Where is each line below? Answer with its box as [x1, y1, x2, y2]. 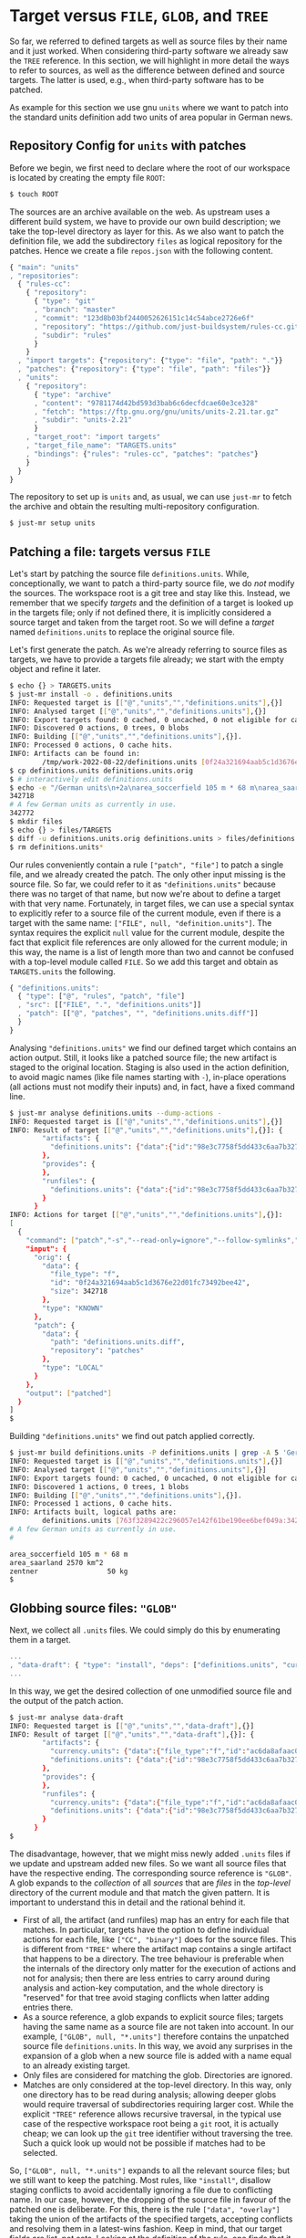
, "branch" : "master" [33, 305, 117, 314]
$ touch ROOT [9, 189, 59, 199]
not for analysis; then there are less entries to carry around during [22, 1972, 270, 1983]
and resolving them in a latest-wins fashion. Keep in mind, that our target [9, 2222, 282, 2233]
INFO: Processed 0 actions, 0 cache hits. [9, 741, 173, 750]
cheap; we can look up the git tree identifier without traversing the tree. [22, 2128, 293, 2138]
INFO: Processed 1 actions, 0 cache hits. [9, 1499, 173, 1508]
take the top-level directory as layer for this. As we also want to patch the [9, 226, 285, 236]
